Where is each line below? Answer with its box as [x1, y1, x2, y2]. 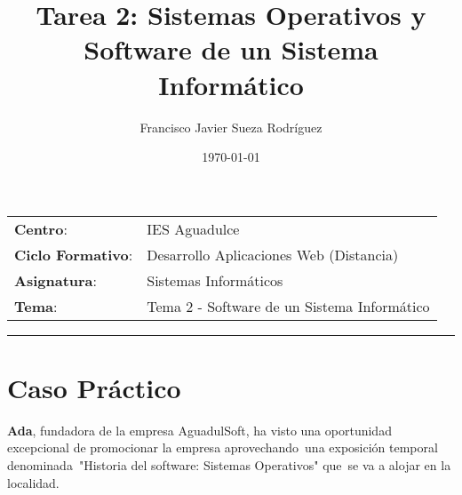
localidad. [7, 473, 60, 491]
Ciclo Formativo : [14, 244, 133, 265]
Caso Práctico [7, 369, 181, 405]
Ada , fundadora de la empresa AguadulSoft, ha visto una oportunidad [7, 420, 392, 439]
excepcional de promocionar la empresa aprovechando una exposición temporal [7, 438, 438, 457]
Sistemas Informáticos [147, 269, 283, 291]
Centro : [14, 218, 68, 239]
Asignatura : [14, 269, 97, 291]
